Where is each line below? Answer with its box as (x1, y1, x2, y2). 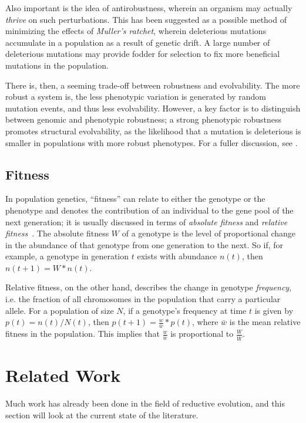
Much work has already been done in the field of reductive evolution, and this (5, 397, 285, 410)
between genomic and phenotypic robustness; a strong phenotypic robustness (5, 113, 282, 126)
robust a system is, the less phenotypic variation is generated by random (5, 90, 267, 103)
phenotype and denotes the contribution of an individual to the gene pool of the (5, 204, 294, 216)
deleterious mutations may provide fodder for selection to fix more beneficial (5, 48, 280, 60)
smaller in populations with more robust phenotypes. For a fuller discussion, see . (5, 136, 298, 148)
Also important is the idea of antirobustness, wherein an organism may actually (5, 2, 292, 13)
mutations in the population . (5, 59, 109, 71)
